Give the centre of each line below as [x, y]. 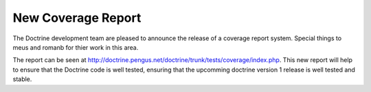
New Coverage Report [77, 18]
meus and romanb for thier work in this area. [76, 47]
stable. [22, 79]
